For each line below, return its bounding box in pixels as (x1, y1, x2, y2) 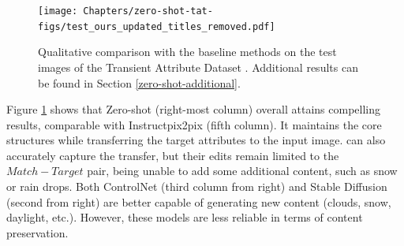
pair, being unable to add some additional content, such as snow (87, 162, 398, 179)
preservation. (6, 224, 69, 240)
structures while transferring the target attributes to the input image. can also (6, 132, 386, 148)
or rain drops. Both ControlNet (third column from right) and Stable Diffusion (6, 178, 387, 195)
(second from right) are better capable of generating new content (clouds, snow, (6, 193, 391, 210)
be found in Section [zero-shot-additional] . (38, 74, 241, 91)
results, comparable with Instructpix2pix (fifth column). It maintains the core (6, 116, 382, 132)
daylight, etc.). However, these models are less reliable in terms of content (6, 209, 363, 225)
